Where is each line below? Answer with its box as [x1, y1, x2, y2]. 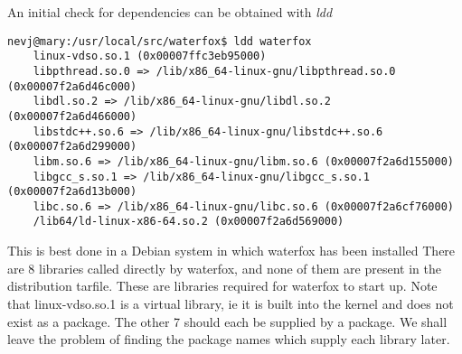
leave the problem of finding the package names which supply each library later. [7, 330, 450, 349]
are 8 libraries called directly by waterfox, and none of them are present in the [7, 258, 441, 277]
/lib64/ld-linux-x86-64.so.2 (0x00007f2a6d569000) [33, 215, 344, 228]
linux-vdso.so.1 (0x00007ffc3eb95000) [33, 50, 267, 63]
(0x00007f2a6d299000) [7, 140, 137, 154]
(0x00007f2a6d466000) [7, 109, 137, 123]
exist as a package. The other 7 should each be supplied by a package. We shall [7, 312, 448, 331]
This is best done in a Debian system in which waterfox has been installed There [7, 241, 456, 260]
